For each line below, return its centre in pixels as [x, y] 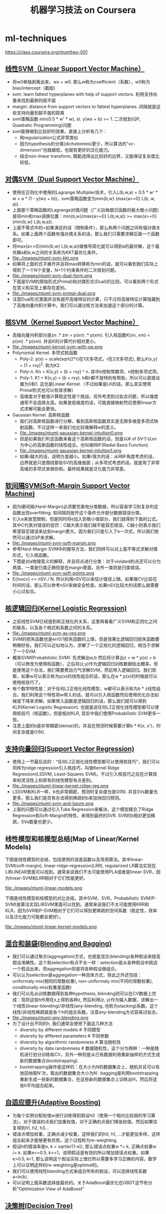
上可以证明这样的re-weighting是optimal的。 [57, 1165]
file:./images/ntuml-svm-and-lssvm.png [53, 803]
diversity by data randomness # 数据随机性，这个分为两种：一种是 [87, 1049]
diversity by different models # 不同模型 [60, 1030]
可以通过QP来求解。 [37, 537]
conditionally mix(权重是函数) [42, 987]
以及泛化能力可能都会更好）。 [34, 917]
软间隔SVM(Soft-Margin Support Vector [68, 486]
